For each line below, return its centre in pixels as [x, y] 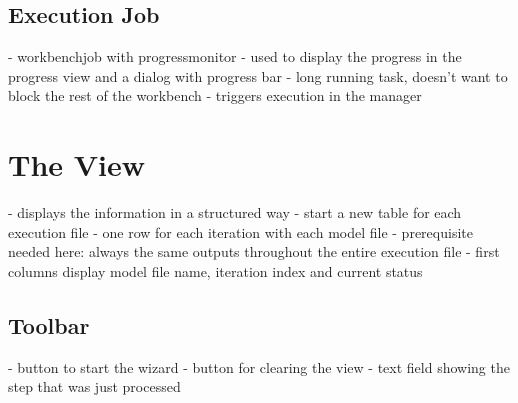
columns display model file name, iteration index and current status [215, 270]
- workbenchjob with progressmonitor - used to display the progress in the [235, 56]
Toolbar [49, 324]
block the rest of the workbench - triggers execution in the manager [215, 95]
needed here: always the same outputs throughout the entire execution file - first [254, 251]
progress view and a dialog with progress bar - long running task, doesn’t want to [258, 75]
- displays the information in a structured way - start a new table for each [235, 212]
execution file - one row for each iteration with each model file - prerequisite [240, 231]
